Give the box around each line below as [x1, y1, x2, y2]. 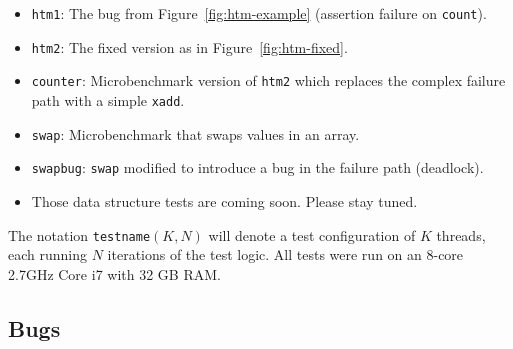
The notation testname [8, 224, 151, 245]
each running [8, 244, 88, 265]
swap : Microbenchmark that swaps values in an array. [31, 123, 360, 144]
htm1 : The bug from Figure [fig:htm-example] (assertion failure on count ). [31, 3, 487, 23]
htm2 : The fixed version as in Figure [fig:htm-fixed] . [31, 36, 348, 57]
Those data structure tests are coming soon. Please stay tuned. [31, 190, 418, 211]
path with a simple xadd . [31, 89, 185, 110]
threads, [436, 224, 486, 245]
